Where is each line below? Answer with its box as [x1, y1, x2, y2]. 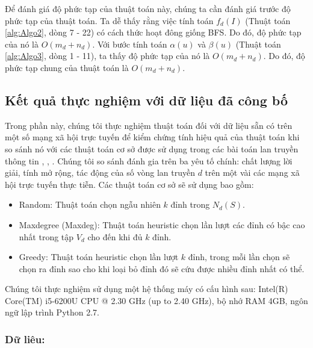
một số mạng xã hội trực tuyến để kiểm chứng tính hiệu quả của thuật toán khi [5, 131, 300, 143]
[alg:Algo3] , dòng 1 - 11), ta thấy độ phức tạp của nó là [5, 49, 210, 62]
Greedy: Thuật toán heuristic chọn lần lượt [19, 250, 179, 263]
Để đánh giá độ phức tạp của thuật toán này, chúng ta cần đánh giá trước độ [5, 2, 291, 14]
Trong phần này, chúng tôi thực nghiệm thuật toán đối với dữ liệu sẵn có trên [5, 119, 293, 131]
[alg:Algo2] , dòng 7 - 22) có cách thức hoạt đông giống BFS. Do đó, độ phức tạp [5, 26, 302, 39]
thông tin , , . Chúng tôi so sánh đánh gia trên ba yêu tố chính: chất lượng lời [5, 154, 293, 167]
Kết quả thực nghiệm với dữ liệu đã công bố [5, 90, 288, 109]
